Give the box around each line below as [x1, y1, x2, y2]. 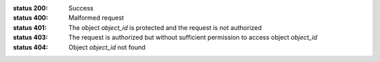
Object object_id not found [68, 42, 146, 52]
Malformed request [68, 14, 125, 22]
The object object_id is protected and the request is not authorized [68, 23, 262, 31]
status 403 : [13, 33, 49, 42]
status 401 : [13, 23, 47, 31]
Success [68, 4, 94, 12]
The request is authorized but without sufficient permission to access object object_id [68, 33, 318, 42]
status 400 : [13, 14, 49, 22]
